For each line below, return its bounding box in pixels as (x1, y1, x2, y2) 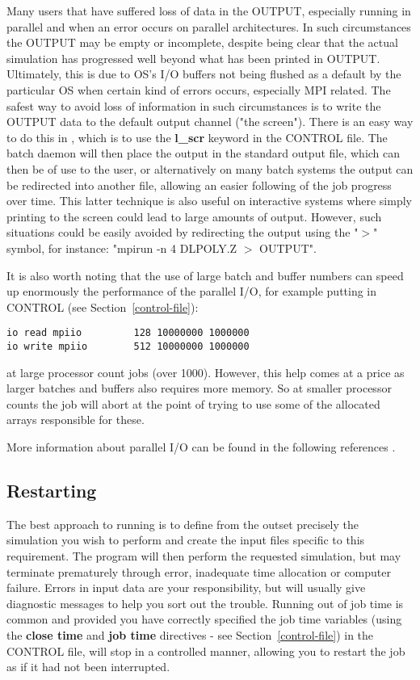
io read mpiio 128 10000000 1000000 (6, 327, 250, 339)
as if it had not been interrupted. (6, 658, 170, 675)
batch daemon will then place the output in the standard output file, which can (6, 145, 401, 162)
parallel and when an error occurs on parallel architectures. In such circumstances (6, 18, 411, 35)
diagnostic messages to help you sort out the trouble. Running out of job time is (6, 594, 404, 611)
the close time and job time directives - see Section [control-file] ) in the (6, 626, 374, 643)
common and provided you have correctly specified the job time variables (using (6, 611, 402, 628)
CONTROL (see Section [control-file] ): (6, 298, 199, 315)
